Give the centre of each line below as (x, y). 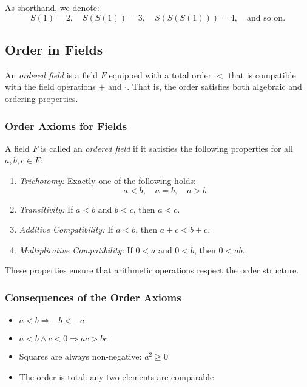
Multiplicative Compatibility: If (76, 249)
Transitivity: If (46, 209)
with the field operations (50, 87)
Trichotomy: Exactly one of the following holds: (107, 180)
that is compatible (262, 74)
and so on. (266, 18)
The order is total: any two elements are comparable (116, 376)
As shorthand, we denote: (52, 7)
